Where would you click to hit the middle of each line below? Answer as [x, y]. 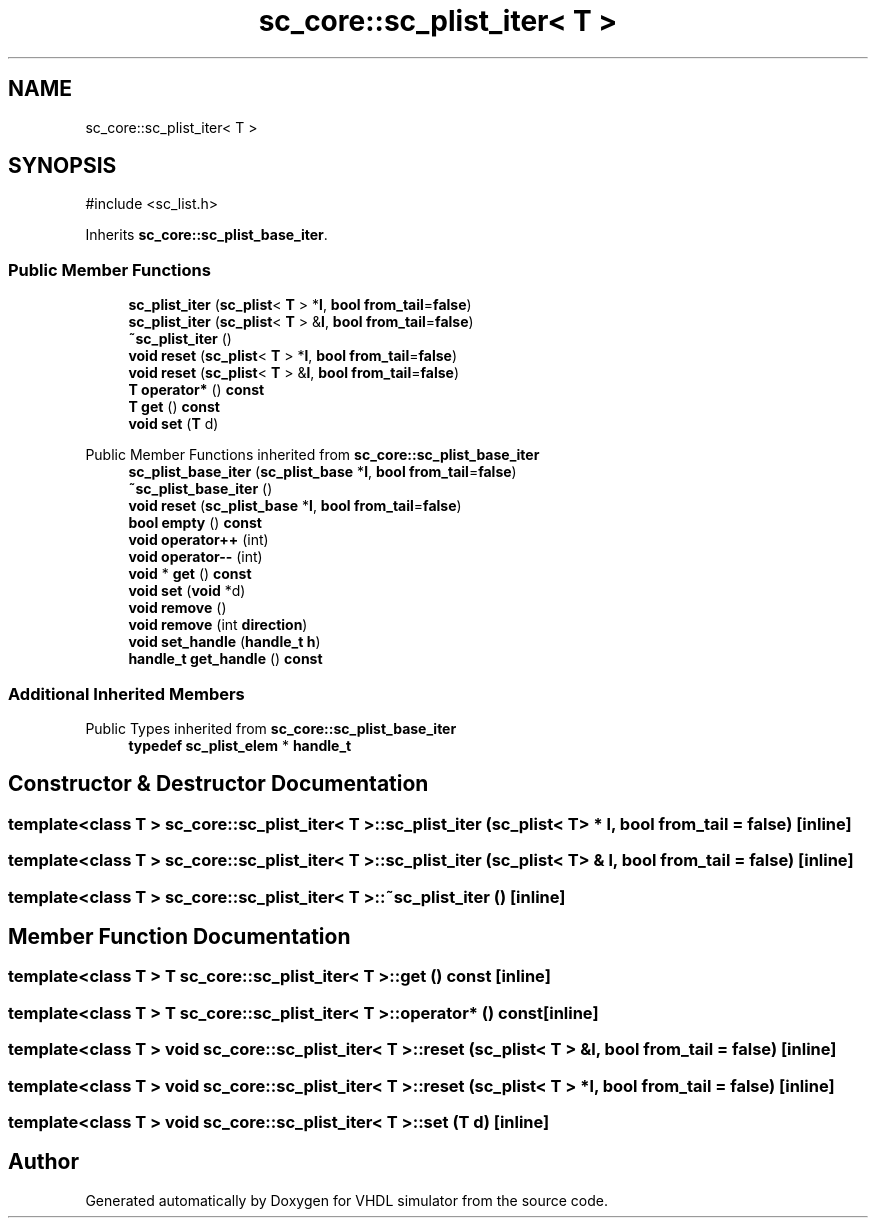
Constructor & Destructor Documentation [218, 784]
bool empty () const [195, 523]
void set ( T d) [173, 424]
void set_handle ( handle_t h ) [224, 642]
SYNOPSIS [62, 166]
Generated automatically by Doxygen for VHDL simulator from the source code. [347, 1200]
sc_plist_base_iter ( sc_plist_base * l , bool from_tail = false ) [322, 472]
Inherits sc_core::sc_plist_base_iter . [206, 235]
